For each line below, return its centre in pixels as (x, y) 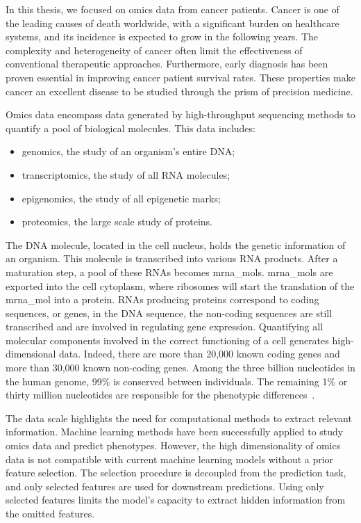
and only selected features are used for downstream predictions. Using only (165, 486)
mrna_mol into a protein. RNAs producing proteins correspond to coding (162, 299)
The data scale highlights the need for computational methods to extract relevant (179, 418)
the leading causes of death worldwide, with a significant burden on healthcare (173, 23)
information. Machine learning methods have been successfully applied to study (175, 432)
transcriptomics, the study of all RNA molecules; (126, 174)
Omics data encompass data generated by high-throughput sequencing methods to (180, 114)
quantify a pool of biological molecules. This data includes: (131, 128)
